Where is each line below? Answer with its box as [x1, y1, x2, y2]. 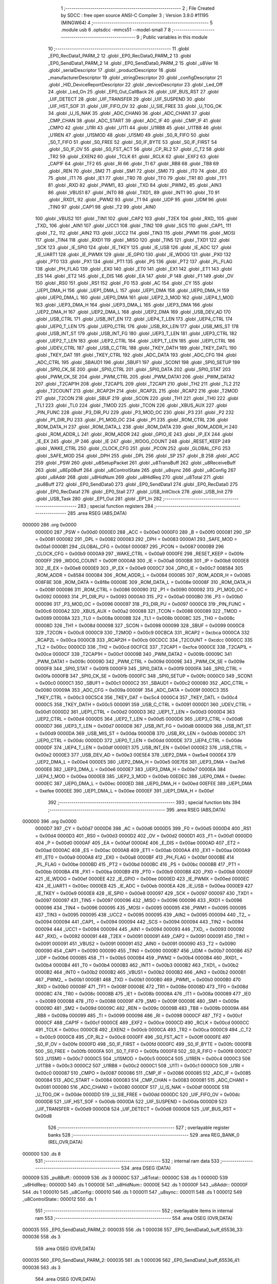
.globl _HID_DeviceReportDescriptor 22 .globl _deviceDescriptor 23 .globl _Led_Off [48, 81, 223, 87]
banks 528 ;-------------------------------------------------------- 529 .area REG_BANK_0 [48, 1131, 240, 1138]
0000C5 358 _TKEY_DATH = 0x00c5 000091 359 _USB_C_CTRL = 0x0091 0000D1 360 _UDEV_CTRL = [35, 702, 251, 708]
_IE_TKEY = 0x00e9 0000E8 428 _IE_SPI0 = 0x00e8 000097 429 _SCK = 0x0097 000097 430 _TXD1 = [35, 890, 253, 896]
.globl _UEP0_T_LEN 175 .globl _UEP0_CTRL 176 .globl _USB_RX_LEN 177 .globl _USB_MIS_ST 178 [35, 323, 239, 329]
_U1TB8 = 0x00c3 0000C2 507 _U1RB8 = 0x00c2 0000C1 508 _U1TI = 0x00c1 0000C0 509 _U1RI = [35, 1063, 245, 1069]
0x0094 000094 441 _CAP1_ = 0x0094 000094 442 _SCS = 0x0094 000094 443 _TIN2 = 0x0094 [35, 919, 244, 925]
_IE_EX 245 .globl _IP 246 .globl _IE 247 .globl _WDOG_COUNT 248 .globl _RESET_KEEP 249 [35, 438, 231, 444]
